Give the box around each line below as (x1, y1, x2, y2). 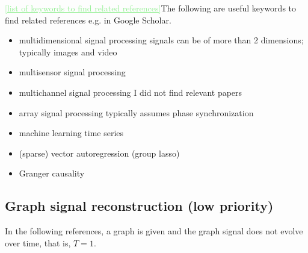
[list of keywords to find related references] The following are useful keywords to (5, 2, 297, 14)
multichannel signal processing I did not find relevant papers (19, 86, 242, 98)
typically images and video (19, 45, 117, 58)
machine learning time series (19, 126, 124, 139)
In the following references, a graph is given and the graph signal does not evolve (5, 225, 303, 237)
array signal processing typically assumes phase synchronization (19, 106, 254, 119)
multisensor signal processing (19, 66, 126, 78)
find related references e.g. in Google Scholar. (5, 13, 171, 26)
